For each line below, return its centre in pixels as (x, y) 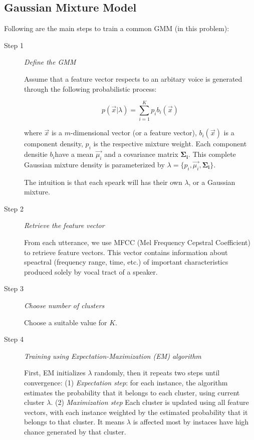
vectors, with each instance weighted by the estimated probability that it (136, 412)
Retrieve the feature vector (64, 225)
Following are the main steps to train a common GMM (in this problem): (117, 28)
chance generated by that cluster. (75, 431)
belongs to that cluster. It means (74, 422)
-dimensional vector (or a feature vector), (134, 133)
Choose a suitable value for (66, 322)
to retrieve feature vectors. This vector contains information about (126, 252)
